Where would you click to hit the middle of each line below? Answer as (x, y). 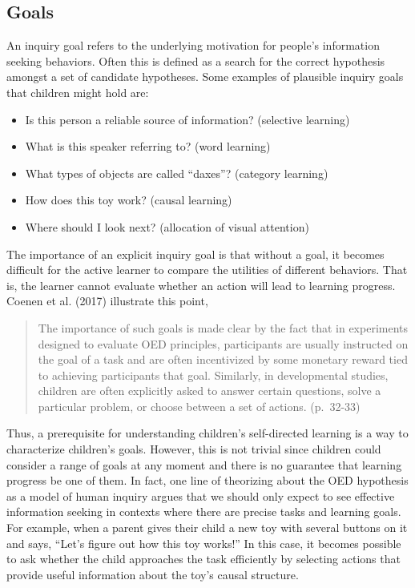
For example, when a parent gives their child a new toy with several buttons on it (207, 528)
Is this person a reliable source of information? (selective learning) (187, 119)
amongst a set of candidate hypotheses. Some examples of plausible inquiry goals (205, 77)
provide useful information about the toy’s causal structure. (153, 574)
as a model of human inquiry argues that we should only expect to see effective (201, 495)
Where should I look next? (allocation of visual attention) (167, 226)
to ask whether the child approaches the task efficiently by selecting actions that (203, 559)
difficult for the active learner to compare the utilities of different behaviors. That (207, 270)
